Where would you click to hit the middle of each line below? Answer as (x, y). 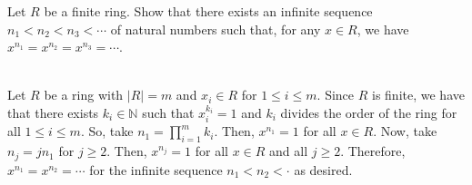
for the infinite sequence (156, 169)
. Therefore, (373, 151)
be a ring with (84, 95)
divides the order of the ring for (369, 112)
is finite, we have (418, 95)
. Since (336, 95)
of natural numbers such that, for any (216, 29)
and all (289, 151)
